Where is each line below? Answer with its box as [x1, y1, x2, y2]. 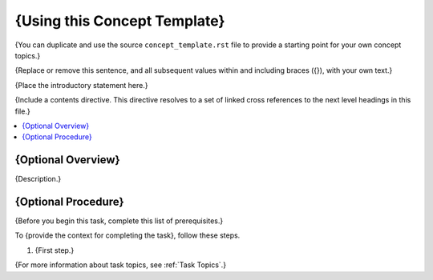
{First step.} [34, 245, 75, 255]
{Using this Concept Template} [14, 12, 225, 30]
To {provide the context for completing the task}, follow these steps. [14, 230, 241, 240]
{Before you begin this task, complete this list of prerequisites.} [14, 216, 224, 226]
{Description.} [14, 174, 62, 184]
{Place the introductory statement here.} [14, 80, 148, 90]
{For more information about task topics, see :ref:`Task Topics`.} [14, 260, 227, 270]
